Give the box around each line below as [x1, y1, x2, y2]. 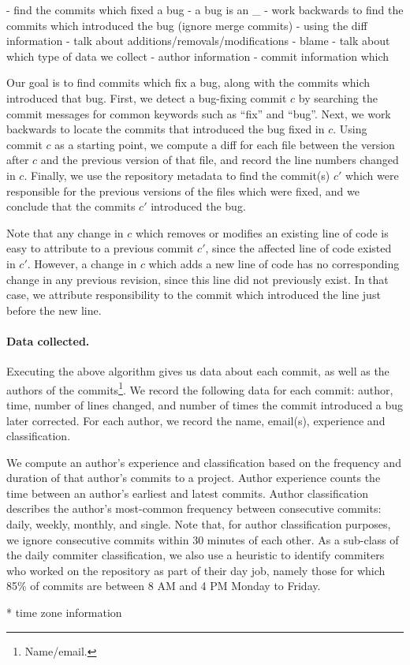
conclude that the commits [6, 198, 136, 215]
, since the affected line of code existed [205, 240, 392, 256]
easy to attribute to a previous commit [6, 240, 194, 256]
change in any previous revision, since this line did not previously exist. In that [6, 271, 389, 287]
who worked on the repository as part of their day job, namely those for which [6, 562, 386, 578]
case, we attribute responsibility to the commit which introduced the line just [6, 286, 381, 303]
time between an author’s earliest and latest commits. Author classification [6, 484, 369, 501]
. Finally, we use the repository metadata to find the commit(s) [24, 166, 330, 183]
